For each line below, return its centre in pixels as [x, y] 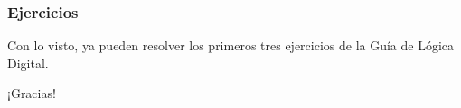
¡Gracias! [32, 93]
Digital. [28, 63]
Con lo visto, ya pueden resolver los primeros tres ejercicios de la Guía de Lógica [231, 45]
